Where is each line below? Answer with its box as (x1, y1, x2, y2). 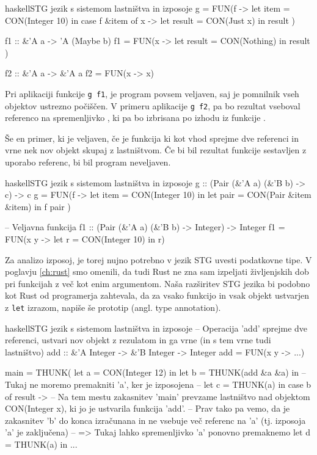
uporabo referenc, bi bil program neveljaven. (5, 156, 171, 169)
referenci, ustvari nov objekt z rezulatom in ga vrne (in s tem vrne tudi (5, 333, 271, 346)
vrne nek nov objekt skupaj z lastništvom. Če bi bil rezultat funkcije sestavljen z (5, 144, 307, 156)
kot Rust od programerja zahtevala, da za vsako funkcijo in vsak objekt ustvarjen (5, 289, 310, 302)
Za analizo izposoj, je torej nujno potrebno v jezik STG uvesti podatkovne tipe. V (5, 253, 312, 266)
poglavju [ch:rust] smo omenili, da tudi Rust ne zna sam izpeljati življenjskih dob (5, 265, 309, 278)
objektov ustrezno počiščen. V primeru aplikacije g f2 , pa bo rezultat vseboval (5, 99, 301, 112)
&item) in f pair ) (5, 200, 71, 213)
